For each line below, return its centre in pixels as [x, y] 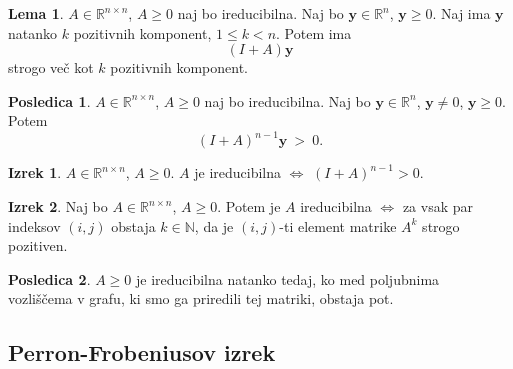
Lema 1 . [36, 13]
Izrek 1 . [35, 172]
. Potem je [249, 206]
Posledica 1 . [49, 100]
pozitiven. [38, 245]
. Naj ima [461, 13]
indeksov [34, 225]
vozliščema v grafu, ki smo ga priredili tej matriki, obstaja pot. [201, 298]
